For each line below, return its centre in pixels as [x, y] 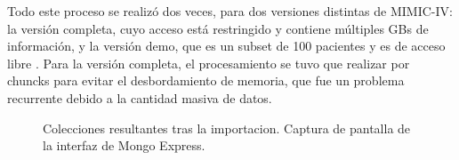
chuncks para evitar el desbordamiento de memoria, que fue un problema [206, 80]
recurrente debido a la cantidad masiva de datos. [140, 97]
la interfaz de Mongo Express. [124, 145]
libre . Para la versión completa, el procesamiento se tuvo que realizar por [209, 63]
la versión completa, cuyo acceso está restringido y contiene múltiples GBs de [218, 28]
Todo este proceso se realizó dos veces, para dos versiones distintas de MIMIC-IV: [230, 11]
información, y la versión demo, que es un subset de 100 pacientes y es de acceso [226, 46]
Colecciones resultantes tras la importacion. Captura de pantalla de [227, 128]
